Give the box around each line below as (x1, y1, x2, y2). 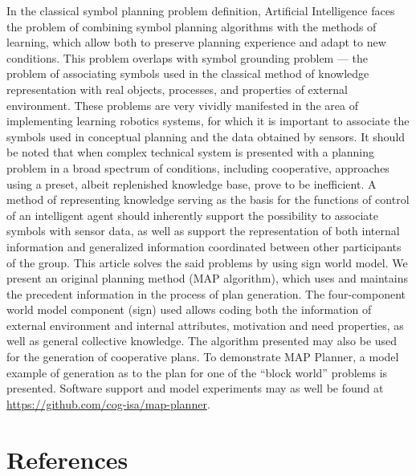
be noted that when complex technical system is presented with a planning (6, 144, 375, 161)
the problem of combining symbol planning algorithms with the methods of (6, 18, 377, 35)
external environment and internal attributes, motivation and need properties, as (6, 316, 404, 333)
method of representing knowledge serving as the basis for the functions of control (6, 191, 410, 208)
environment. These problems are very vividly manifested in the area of (6, 96, 358, 113)
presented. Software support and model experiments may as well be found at (6, 380, 384, 397)
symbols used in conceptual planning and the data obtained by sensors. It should (6, 128, 406, 144)
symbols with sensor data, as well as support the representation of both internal (6, 222, 400, 239)
